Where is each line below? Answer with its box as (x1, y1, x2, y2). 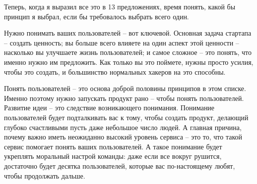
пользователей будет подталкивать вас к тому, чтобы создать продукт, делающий (4, 112, 249, 122)
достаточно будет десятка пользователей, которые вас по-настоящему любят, (4, 160, 235, 171)
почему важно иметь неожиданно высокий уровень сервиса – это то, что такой (4, 132, 243, 142)
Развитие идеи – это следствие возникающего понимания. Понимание (4, 102, 215, 113)
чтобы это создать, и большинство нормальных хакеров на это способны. (4, 66, 226, 77)
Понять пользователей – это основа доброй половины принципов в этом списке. (4, 83, 246, 93)
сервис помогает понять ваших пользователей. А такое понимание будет (4, 141, 222, 151)
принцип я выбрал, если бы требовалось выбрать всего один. (4, 11, 189, 21)
